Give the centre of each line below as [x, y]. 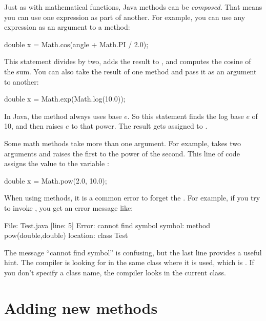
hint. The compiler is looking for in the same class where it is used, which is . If [129, 262]
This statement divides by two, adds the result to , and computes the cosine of [128, 61]
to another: [22, 81]
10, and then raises [34, 126]
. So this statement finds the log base [186, 116]
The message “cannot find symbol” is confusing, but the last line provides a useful [133, 252]
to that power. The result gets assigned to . [139, 126]
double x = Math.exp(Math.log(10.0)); [65, 99]
